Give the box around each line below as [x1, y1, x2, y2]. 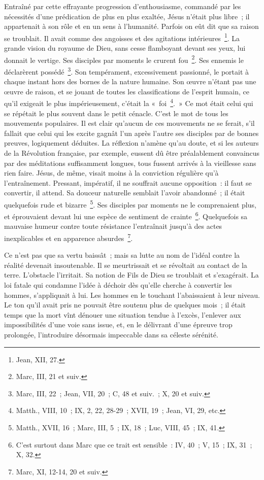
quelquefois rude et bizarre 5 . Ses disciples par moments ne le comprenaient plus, [4, 197, 256, 210]
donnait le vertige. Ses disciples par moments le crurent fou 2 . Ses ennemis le [4, 53, 244, 65]
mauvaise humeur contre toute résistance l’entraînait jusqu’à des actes [4, 221, 222, 231]
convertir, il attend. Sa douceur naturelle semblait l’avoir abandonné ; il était [4, 187, 245, 198]
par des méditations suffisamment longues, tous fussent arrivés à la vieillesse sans [4, 157, 256, 168]
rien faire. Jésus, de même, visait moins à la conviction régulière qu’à [4, 167, 219, 178]
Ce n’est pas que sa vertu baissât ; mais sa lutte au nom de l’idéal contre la [4, 250, 240, 260]
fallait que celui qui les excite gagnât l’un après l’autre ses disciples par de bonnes [4, 127, 259, 138]
